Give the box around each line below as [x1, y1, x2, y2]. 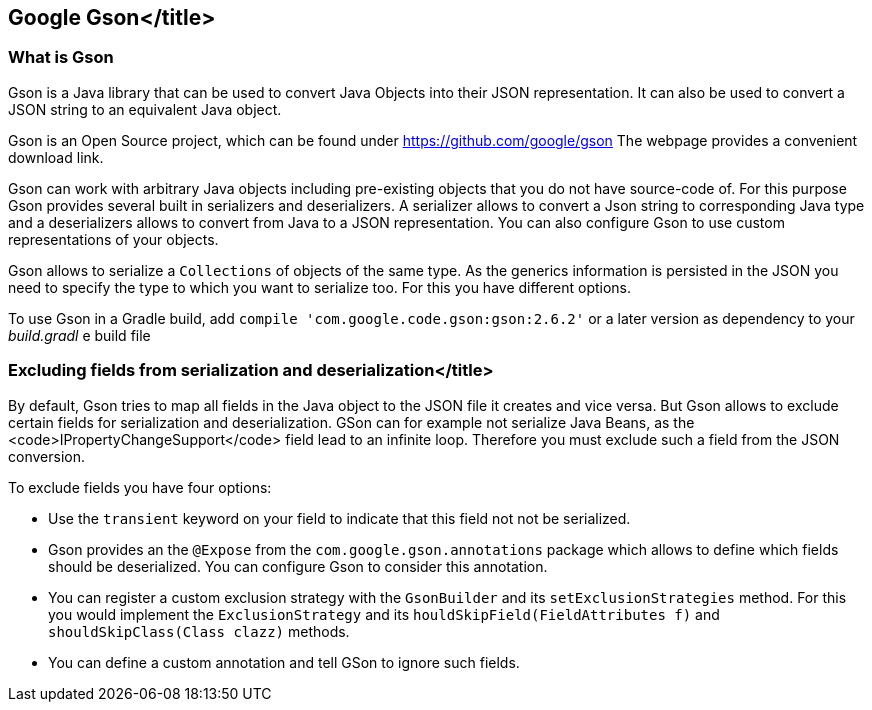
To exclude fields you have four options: [8, 478, 272, 496]
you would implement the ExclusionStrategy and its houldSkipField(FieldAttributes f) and [48, 605, 720, 623]
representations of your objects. [8, 230, 219, 248]
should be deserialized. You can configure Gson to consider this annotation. [48, 557, 548, 575]
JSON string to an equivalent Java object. [8, 100, 282, 118]
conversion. [8, 447, 85, 465]
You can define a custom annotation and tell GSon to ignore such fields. [48, 653, 520, 671]
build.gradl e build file [8, 326, 151, 344]
